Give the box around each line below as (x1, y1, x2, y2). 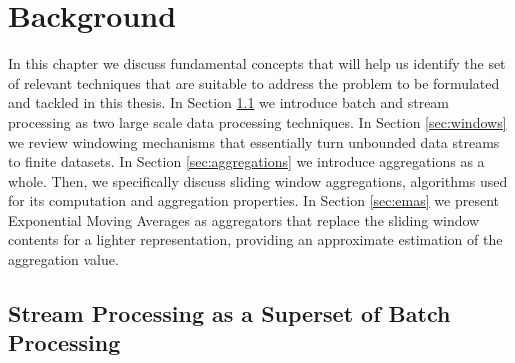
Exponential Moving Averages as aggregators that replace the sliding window (8, 209, 480, 230)
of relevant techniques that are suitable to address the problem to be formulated (8, 72, 500, 93)
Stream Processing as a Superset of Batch (8, 298, 451, 329)
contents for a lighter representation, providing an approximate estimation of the (8, 229, 503, 250)
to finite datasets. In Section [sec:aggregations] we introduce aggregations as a (8, 151, 485, 172)
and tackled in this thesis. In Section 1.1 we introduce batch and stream (8, 92, 450, 113)
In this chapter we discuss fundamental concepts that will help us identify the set (8, 53, 506, 74)
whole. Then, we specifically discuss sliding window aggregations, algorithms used (8, 170, 508, 191)
